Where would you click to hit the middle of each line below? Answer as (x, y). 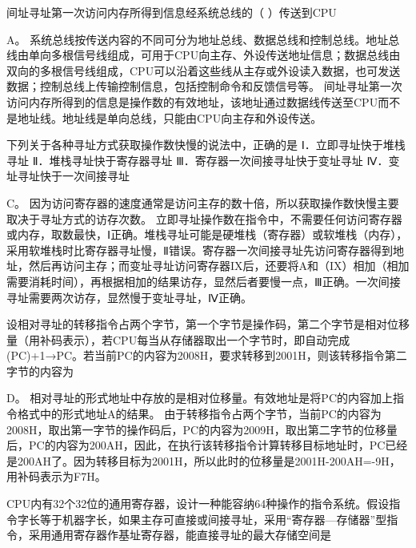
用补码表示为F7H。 (56, 476)
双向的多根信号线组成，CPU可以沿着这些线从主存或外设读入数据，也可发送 (204, 70)
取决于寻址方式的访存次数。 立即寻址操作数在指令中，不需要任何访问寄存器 (204, 218)
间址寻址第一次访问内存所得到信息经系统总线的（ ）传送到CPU (172, 12)
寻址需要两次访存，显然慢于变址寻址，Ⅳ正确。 (129, 297)
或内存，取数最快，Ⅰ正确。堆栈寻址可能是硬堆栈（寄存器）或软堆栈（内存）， (207, 234)
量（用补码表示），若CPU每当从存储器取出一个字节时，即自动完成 (178, 339)
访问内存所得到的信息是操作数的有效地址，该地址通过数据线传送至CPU (192, 101)
